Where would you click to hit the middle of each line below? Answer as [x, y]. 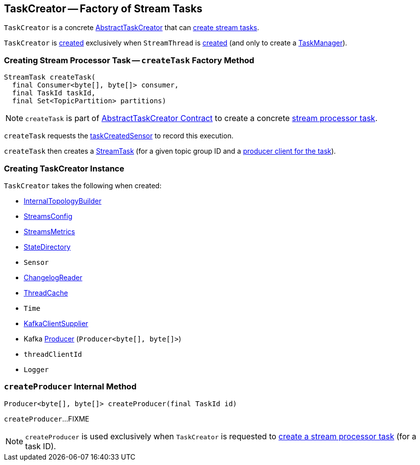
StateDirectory [47, 247]
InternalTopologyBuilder [63, 201]
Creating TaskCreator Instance [64, 168]
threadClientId [53, 354]
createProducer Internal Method [70, 387]
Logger [36, 369]
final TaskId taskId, [54, 93]
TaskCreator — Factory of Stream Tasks [103, 9]
